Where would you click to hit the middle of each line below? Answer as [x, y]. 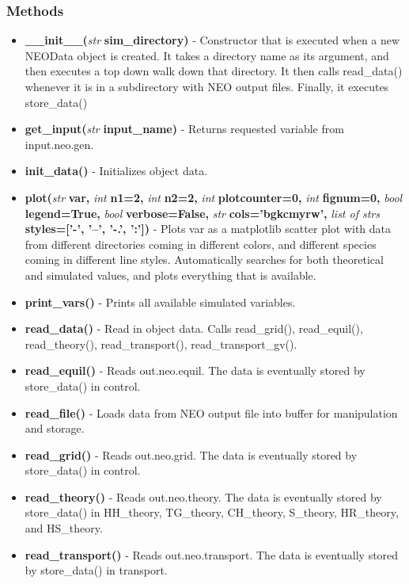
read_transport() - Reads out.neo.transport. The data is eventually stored [212, 554]
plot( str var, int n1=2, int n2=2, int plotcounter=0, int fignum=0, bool [214, 197]
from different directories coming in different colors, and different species [201, 244]
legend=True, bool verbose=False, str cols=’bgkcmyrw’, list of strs [202, 213]
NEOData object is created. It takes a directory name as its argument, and [207, 55]
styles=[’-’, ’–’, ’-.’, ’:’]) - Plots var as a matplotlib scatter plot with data [208, 229]
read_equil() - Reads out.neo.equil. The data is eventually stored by [195, 370]
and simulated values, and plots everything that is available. [170, 275]
